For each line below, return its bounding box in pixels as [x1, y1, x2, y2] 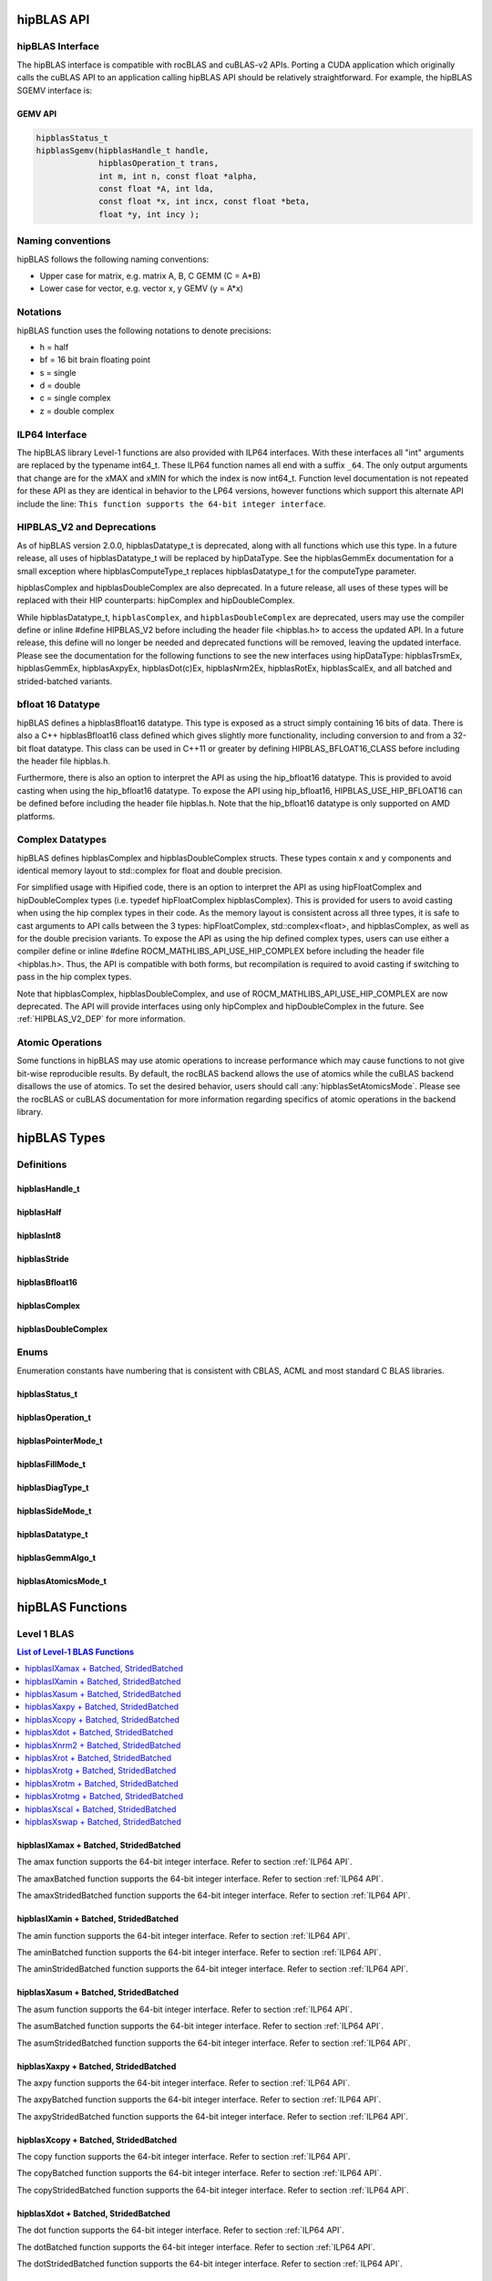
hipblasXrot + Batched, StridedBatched [25, 1753, 172, 1764]
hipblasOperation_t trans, [98, 158, 219, 169]
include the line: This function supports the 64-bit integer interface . [16, 498, 327, 509]
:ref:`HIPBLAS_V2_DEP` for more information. [16, 1014, 186, 1025]
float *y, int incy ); [98, 209, 200, 219]
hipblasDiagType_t [16, 1482, 89, 1493]
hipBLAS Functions [16, 1599, 128, 1615]
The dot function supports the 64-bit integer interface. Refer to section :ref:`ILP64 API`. [16, 2224, 345, 2235]
